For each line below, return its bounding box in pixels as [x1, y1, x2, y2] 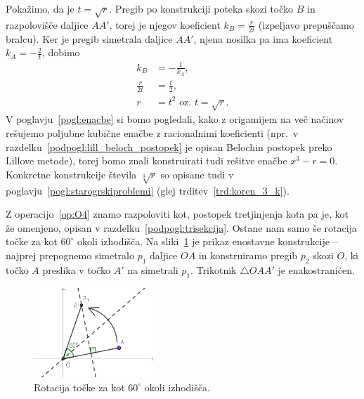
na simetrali [127, 262, 178, 277]
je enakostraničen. [278, 262, 355, 277]
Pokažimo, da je [6, 1, 74, 15]
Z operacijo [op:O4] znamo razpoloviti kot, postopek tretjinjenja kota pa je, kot [6, 207, 349, 221]
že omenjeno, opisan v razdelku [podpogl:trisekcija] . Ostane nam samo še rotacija [6, 220, 357, 235]
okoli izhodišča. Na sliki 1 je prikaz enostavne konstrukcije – [77, 234, 338, 249]
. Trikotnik [190, 262, 237, 277]
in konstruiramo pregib [198, 247, 298, 262]
